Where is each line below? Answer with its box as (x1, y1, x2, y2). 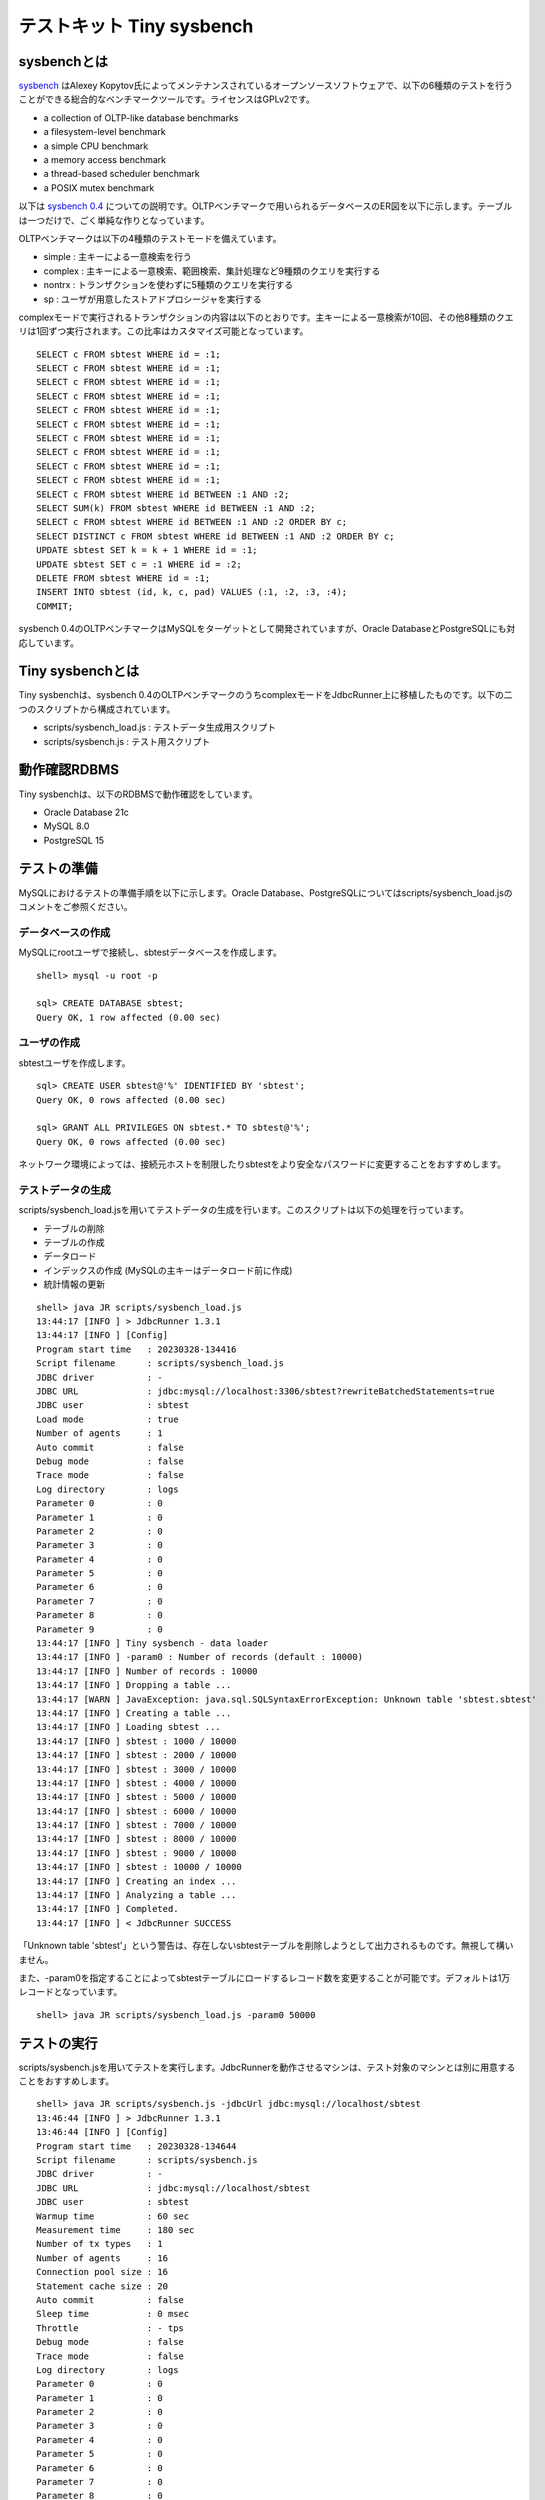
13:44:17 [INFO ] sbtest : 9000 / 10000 (36, 1847, 237, 1859)
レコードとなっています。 (18, 1986, 123, 1998)
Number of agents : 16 (36, 2252, 169, 2264)
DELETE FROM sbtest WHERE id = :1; (36, 572, 211, 584)
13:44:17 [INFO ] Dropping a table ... (36, 1680, 232, 1691)
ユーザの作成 (18, 1036, 80, 1050)
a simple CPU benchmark (43, 140, 149, 152)
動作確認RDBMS (18, 761, 120, 779)
